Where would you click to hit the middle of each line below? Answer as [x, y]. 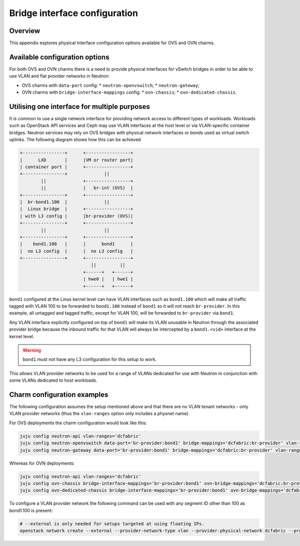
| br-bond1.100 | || [65, 202]
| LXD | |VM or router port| [76, 160]
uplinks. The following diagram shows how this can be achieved [75, 140]
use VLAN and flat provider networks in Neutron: [59, 76]
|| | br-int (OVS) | [87, 188]
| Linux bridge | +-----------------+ [76, 209]
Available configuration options [59, 57]
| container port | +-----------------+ [76, 167]
